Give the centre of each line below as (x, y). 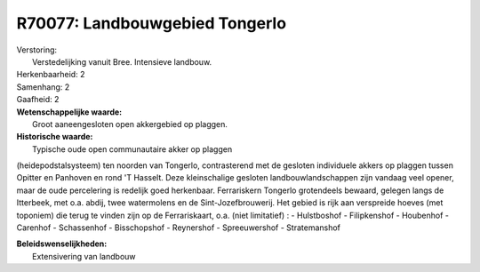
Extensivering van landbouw (84, 256)
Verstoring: (37, 50)
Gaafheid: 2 (38, 100)
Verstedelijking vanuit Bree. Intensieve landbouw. (122, 61)
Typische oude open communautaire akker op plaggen (132, 149)
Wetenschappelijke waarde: (69, 112)
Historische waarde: (55, 137)
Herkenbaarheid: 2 (51, 75)
